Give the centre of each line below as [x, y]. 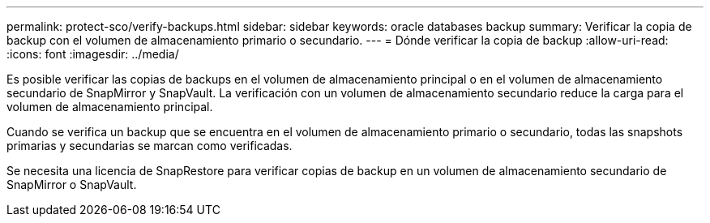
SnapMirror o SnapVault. [72, 184]
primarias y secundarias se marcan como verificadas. [150, 146]
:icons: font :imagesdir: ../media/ [93, 54]
